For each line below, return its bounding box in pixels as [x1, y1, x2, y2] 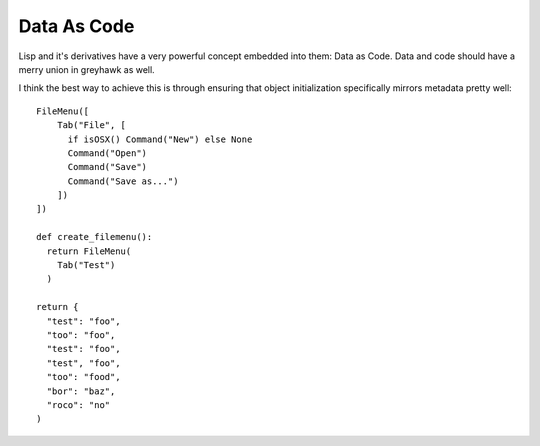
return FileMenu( [46, 245, 132, 257]
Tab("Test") [56, 260, 116, 271]
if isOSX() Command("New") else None [67, 133, 253, 145]
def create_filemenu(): [36, 231, 153, 243]
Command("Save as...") [67, 175, 179, 187]
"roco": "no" [46, 399, 111, 410]
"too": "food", [46, 371, 121, 383]
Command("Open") [67, 147, 148, 159]
